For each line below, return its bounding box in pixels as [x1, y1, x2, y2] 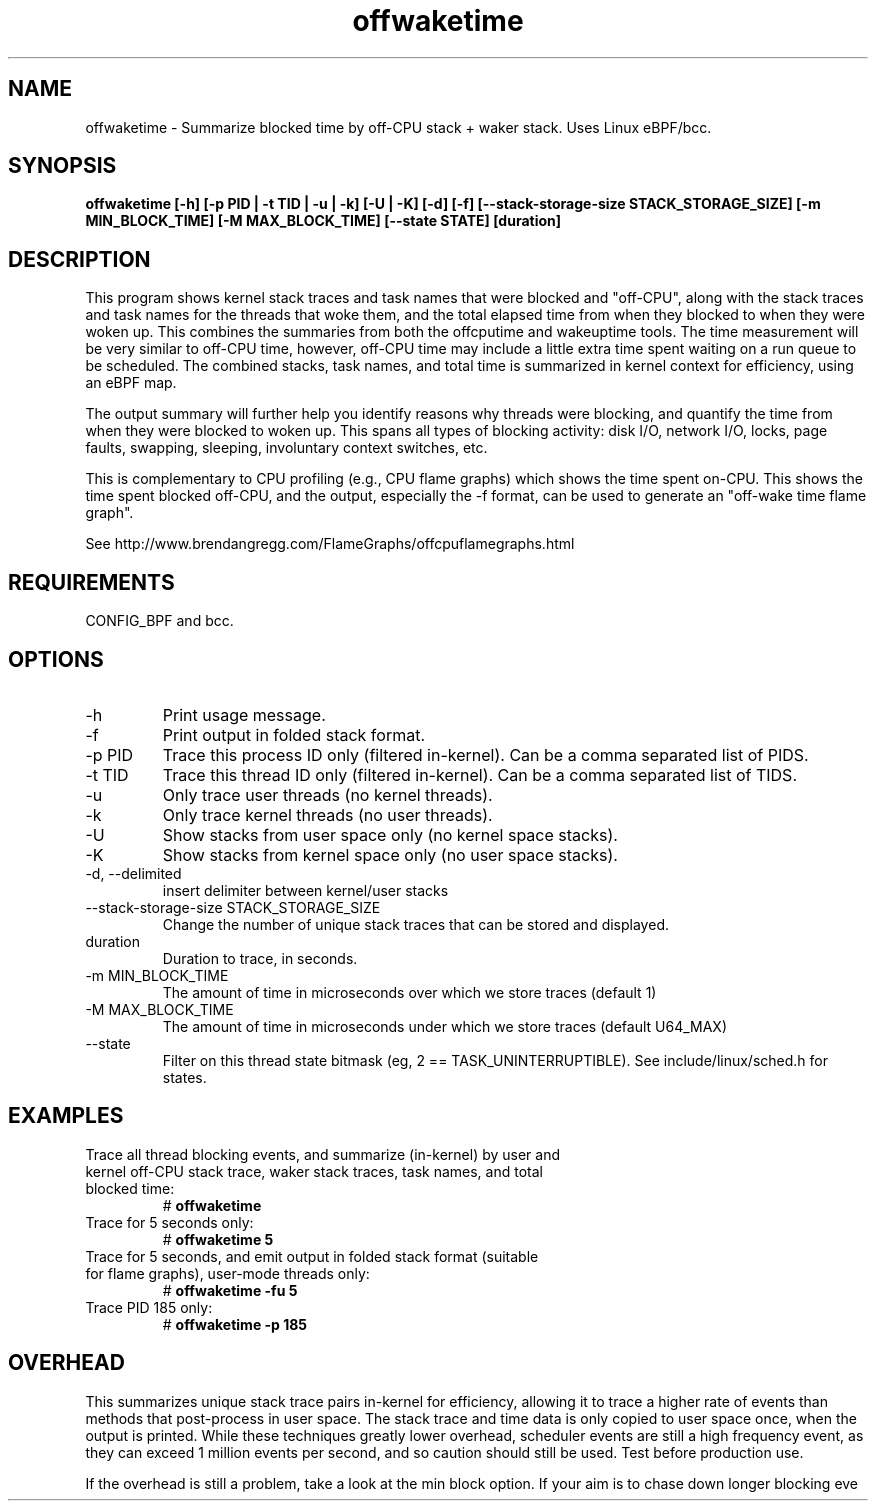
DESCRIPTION [8, 246, 151, 272]
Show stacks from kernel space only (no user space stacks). [162, 844, 618, 865]
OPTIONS [8, 646, 104, 672]
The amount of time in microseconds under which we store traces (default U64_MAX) [162, 1017, 728, 1035]
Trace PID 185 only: [85, 1298, 213, 1316]
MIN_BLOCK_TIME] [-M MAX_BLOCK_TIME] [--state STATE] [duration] [85, 212, 562, 230]
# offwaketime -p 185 [162, 1315, 308, 1333]
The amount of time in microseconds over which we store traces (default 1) [162, 983, 657, 1001]
